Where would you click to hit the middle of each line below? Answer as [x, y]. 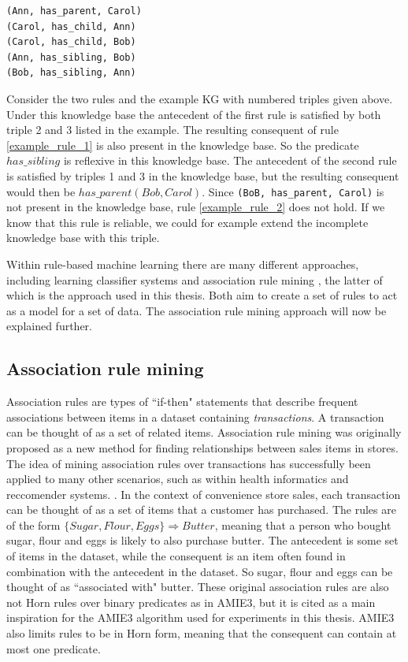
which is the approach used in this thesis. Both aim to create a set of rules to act [202, 295]
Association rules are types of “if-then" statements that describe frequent [182, 402]
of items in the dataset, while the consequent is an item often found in [176, 556]
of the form [33, 524]
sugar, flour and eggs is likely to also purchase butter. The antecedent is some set [202, 540]
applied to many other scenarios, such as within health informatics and [178, 479]
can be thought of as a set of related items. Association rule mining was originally [204, 432]
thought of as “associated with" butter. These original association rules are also [198, 587]
